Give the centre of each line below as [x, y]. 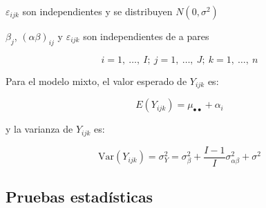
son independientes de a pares [146, 36]
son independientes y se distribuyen [97, 11]
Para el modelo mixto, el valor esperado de [96, 81]
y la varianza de [39, 129]
